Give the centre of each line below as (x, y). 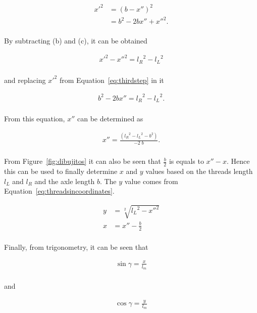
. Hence (238, 161)
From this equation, (35, 119)
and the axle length (65, 181)
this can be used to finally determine (61, 171)
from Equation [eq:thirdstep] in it (112, 80)
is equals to (186, 161)
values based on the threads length (199, 171)
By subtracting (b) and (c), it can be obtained (76, 41)
